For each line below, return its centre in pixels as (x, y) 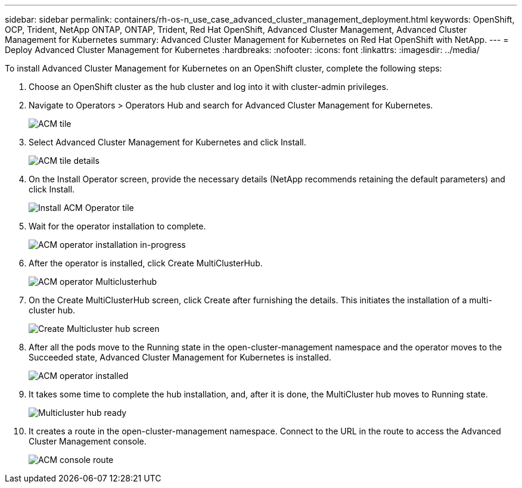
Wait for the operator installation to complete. (117, 226)
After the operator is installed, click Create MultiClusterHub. (146, 263)
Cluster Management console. (88, 441)
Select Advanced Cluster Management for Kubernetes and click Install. (167, 142)
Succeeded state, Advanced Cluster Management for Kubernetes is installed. (180, 357)
